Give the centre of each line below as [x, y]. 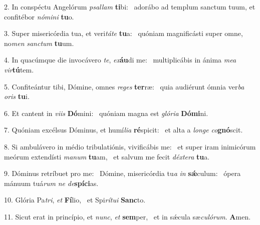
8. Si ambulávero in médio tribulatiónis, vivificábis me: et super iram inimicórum [130, 146]
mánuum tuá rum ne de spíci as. [51, 183]
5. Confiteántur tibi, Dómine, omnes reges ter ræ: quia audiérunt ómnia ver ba [124, 86]
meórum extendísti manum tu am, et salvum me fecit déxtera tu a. [107, 156]
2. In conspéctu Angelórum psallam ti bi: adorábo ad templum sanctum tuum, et [130, 6]
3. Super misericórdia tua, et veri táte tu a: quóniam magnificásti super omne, [123, 33]
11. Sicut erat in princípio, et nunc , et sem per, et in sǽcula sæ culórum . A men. [127, 216]
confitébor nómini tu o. [39, 16]
